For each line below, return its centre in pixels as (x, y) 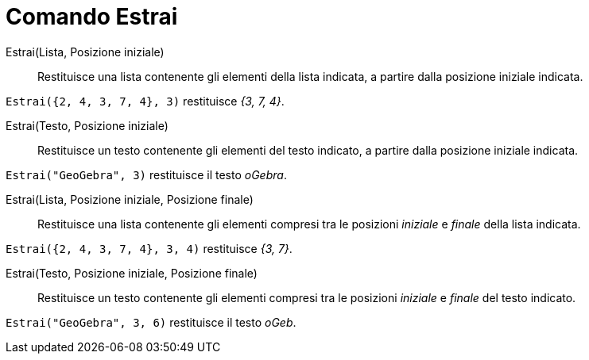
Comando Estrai (92, 17)
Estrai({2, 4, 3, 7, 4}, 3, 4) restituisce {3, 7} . (149, 248)
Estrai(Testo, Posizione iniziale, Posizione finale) (132, 273)
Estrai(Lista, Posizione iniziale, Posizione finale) (130, 199)
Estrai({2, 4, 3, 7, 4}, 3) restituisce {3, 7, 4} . (145, 101)
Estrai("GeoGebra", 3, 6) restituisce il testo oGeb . (151, 322)
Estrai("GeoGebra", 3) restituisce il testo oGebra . (146, 174)
